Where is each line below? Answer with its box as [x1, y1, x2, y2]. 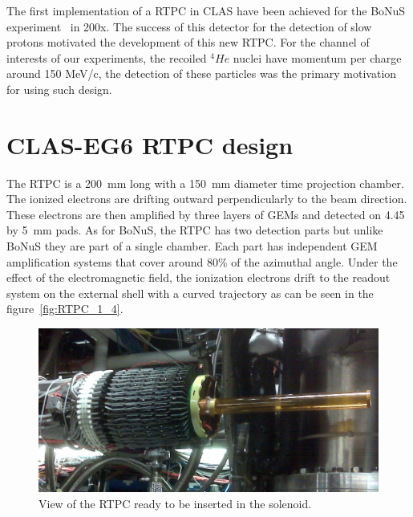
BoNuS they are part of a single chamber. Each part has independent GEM [6, 238, 378, 254]
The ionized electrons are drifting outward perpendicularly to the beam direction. [6, 190, 407, 207]
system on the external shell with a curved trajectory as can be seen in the [6, 284, 374, 301]
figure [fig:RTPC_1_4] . [6, 300, 123, 317]
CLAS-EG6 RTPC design [6, 128, 294, 161]
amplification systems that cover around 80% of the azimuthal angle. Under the [6, 253, 398, 270]
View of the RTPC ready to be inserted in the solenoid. [38, 495, 312, 511]
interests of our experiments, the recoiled [6, 49, 207, 66]
